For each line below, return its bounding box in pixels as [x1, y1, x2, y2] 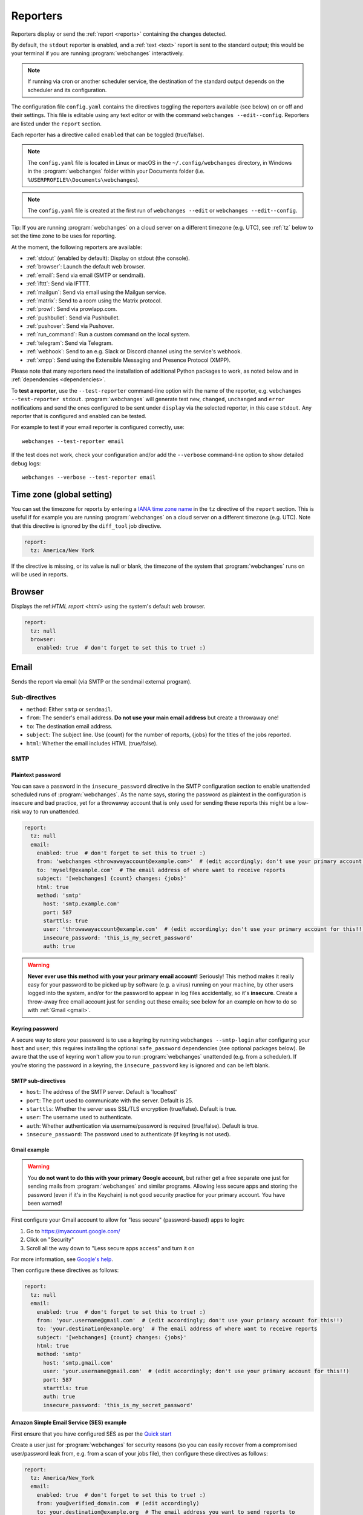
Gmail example [11, 1146, 50, 1154]
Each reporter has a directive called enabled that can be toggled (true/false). [11, 131, 204, 139]
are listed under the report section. [11, 120, 102, 127]
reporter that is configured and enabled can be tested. [11, 413, 146, 419]
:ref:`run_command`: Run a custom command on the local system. [26, 331, 191, 338]
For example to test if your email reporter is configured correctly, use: [11, 424, 185, 431]
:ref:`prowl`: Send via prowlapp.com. [26, 305, 117, 313]
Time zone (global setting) [11, 489, 113, 499]
